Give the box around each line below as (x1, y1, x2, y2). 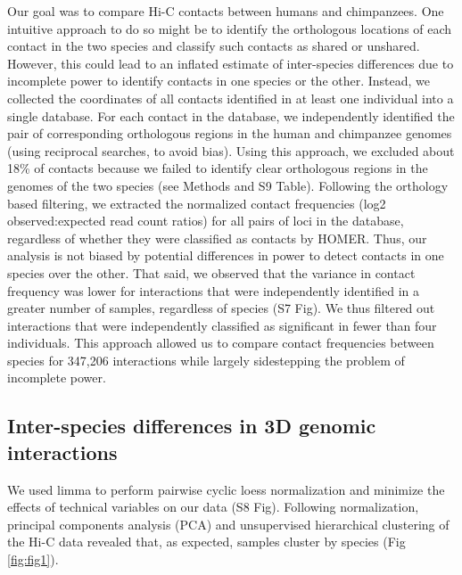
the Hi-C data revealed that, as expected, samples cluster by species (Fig (7, 532, 406, 551)
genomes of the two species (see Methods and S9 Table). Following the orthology (7, 176, 449, 194)
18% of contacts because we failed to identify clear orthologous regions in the (7, 159, 428, 177)
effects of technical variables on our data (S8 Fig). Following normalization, (7, 497, 419, 516)
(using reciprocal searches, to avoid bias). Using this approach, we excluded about (7, 141, 455, 160)
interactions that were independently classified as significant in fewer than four (7, 316, 437, 334)
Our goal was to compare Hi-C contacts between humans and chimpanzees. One (7, 2, 444, 20)
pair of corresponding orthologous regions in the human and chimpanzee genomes (7, 124, 452, 143)
